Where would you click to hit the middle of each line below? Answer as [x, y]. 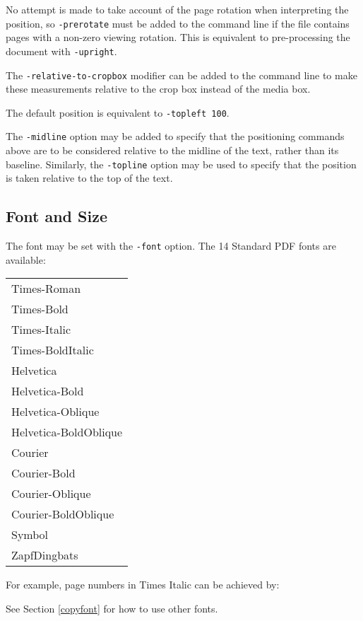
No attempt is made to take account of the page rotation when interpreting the [177, 9]
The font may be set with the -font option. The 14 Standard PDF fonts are [171, 246]
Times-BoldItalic [53, 350]
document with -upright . [61, 51]
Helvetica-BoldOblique [67, 432]
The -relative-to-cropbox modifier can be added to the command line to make [181, 75]
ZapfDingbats [45, 555]
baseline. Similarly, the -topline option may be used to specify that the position [181, 164]
